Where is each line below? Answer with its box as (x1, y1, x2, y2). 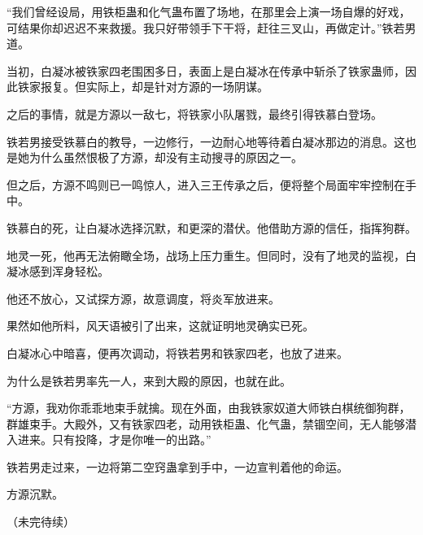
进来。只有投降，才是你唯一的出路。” (17, 431, 211, 448)
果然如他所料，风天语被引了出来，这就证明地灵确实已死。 (7, 317, 314, 334)
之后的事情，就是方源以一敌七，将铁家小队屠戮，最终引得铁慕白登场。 (7, 105, 382, 122)
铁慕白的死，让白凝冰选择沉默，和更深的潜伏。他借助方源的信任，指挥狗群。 (7, 219, 416, 236)
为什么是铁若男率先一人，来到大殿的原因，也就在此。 (7, 372, 291, 389)
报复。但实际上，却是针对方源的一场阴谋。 (40, 78, 268, 95)
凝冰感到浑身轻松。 (7, 263, 109, 280)
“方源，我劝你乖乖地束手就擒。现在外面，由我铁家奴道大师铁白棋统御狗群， (7, 399, 411, 416)
